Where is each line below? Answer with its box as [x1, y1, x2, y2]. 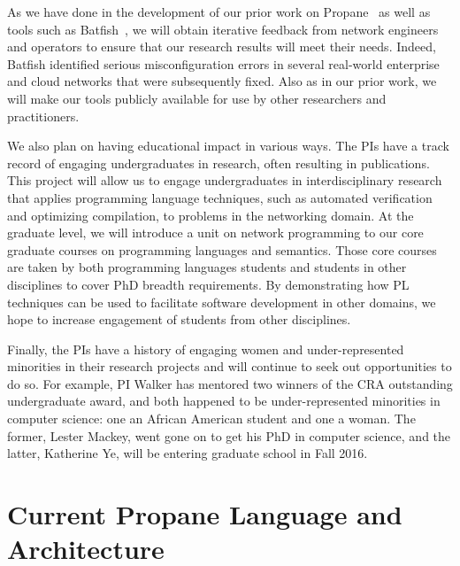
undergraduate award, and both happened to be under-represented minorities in [7, 392, 441, 410]
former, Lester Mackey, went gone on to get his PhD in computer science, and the [7, 426, 451, 445]
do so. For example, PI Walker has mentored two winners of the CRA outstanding [7, 374, 453, 392]
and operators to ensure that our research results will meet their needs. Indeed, [7, 37, 436, 56]
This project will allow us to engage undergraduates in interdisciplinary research [7, 171, 442, 190]
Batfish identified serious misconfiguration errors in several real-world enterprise [7, 54, 440, 73]
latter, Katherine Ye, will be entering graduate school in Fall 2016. [7, 444, 368, 462]
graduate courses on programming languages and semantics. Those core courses [7, 240, 437, 259]
